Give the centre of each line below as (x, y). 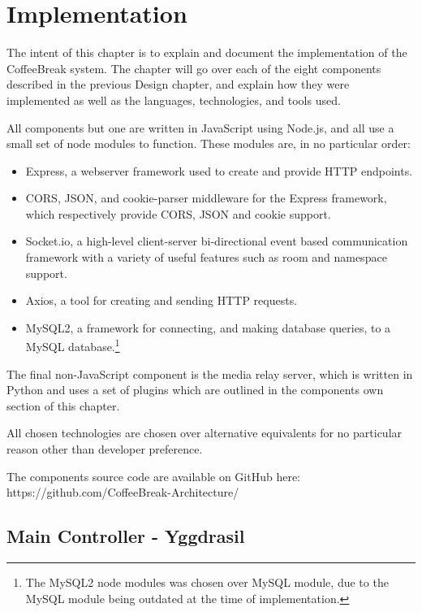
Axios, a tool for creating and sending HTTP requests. (161, 300)
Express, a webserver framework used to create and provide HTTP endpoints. (219, 170)
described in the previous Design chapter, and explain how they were (178, 84)
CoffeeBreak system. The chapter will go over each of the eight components (194, 68)
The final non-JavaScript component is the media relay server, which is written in (210, 373)
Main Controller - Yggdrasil (126, 536)
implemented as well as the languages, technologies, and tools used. (174, 100)
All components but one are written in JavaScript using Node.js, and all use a (200, 127)
